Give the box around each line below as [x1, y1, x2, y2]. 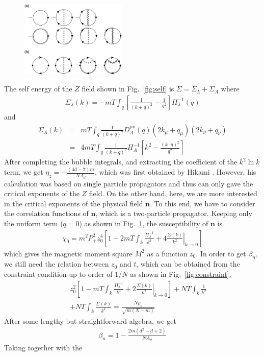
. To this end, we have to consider [150, 198, 255, 208]
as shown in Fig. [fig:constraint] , [130, 268, 231, 279]
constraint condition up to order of [4, 268, 113, 279]
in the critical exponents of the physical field [4, 198, 143, 208]
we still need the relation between [4, 258, 109, 269]
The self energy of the [4, 83, 72, 94]
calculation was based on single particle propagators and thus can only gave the [4, 178, 253, 188]
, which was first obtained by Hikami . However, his [94, 167, 256, 177]
